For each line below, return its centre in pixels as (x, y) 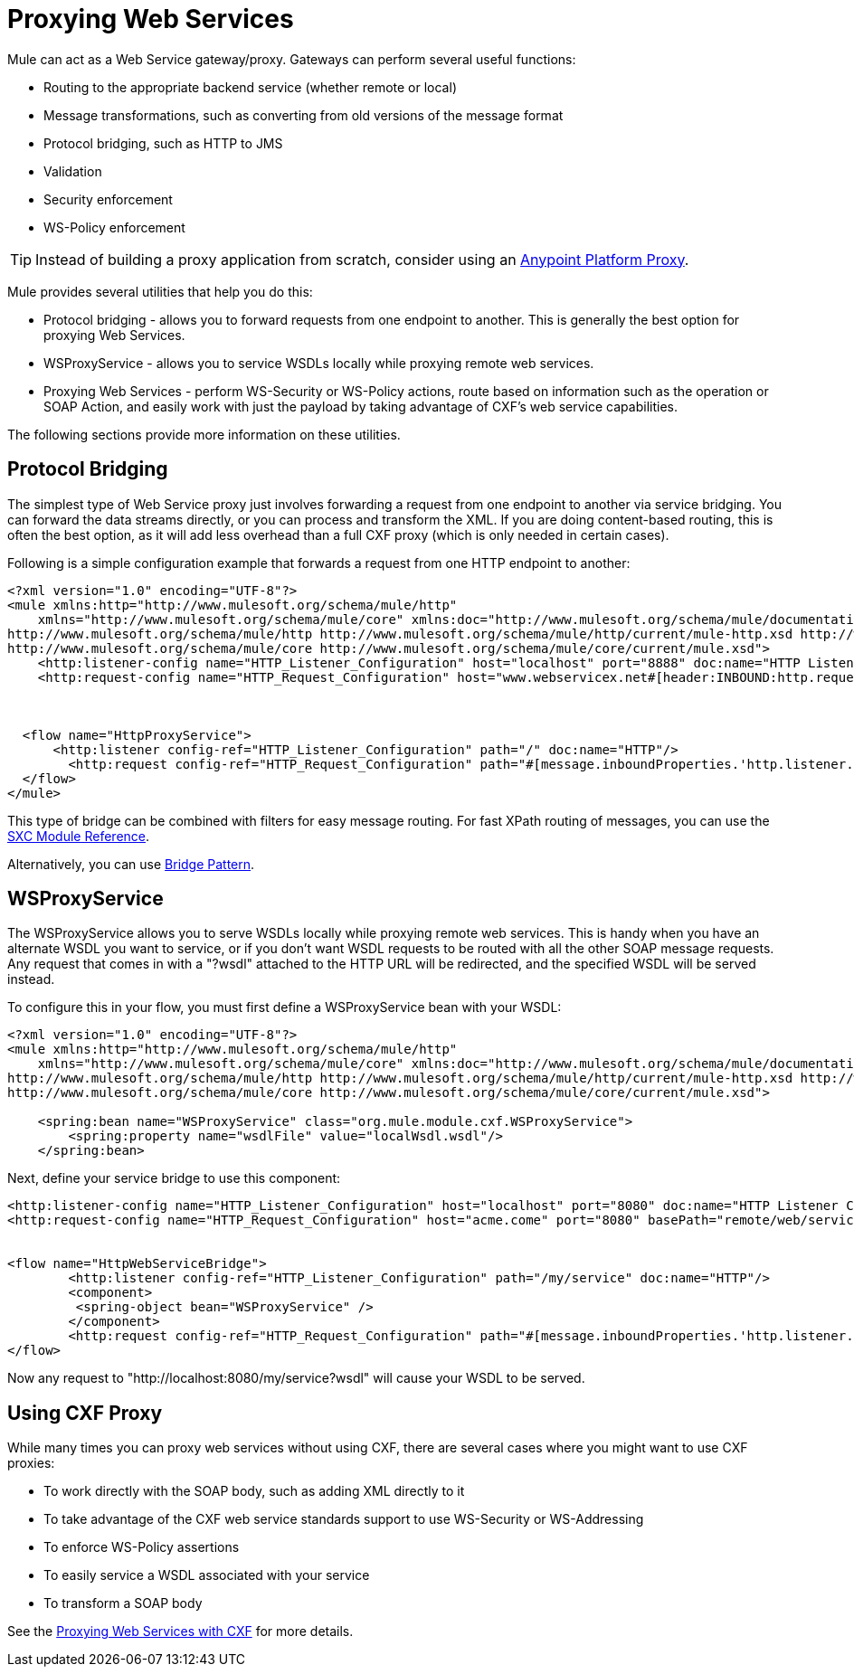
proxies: (31, 1463)
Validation (73, 171)
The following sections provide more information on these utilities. (204, 434)
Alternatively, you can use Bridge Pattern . (131, 864)
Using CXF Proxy (85, 1413)
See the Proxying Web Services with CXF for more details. (180, 1631)
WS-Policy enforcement (114, 227)
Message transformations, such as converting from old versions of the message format (304, 115)
